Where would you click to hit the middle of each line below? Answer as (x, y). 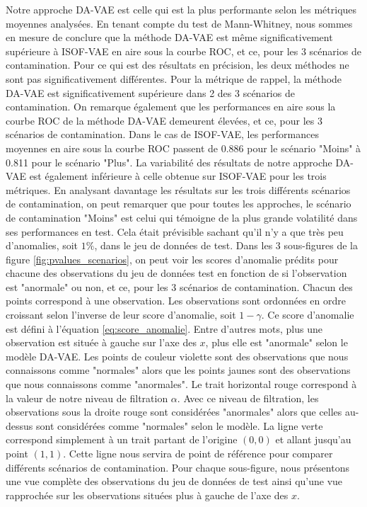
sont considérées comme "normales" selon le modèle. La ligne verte (179, 425)
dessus (19, 425)
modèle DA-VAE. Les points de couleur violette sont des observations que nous (177, 356)
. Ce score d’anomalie (308, 315)
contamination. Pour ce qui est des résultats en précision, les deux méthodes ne (177, 65)
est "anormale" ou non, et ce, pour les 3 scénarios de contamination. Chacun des (179, 286)
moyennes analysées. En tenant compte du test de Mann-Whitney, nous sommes (179, 23)
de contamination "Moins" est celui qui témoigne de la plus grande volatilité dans (182, 217)
